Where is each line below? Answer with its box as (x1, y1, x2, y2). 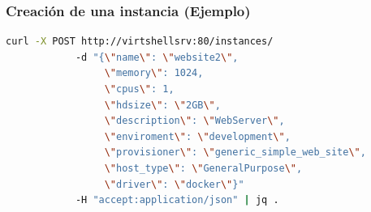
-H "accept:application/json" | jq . (75, 194, 279, 206)
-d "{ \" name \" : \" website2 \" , (75, 51, 239, 63)
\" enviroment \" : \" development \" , (104, 130, 291, 142)
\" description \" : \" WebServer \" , (104, 115, 285, 127)
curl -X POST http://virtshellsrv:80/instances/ (6, 36, 274, 48)
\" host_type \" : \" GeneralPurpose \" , (104, 162, 303, 174)
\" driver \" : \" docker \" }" (104, 178, 244, 190)
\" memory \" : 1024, (104, 67, 204, 79)
